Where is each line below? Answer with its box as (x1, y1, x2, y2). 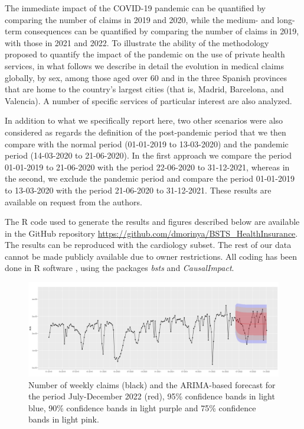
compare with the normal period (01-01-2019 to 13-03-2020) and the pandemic (5, 137, 289, 150)
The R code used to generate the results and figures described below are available (5, 215, 300, 228)
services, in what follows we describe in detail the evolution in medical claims (5, 59, 284, 72)
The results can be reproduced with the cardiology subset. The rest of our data (5, 238, 292, 251)
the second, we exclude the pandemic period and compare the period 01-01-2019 (5, 172, 295, 185)
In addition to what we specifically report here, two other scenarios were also (5, 114, 283, 127)
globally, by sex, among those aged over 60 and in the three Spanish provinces (5, 71, 287, 83)
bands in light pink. (28, 413, 99, 425)
